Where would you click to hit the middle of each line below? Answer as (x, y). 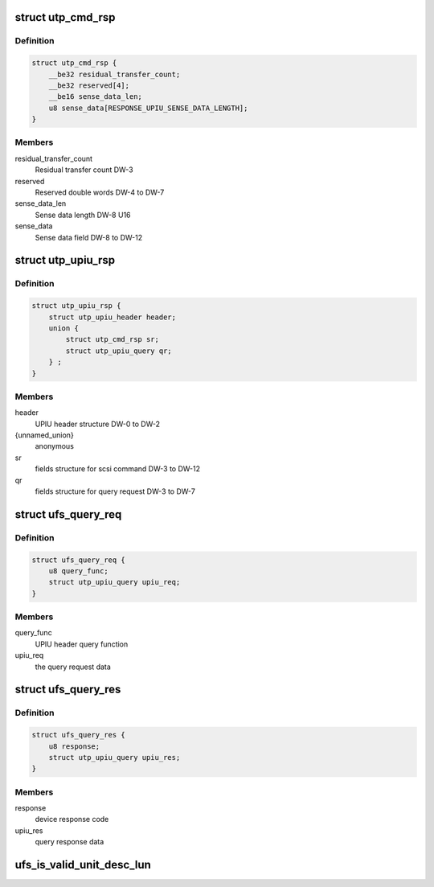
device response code (72, 819)
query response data (70, 842)
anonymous (54, 446)
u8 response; (74, 746)
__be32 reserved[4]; (89, 85)
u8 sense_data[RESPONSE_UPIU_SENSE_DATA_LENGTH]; (148, 108)
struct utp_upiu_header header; (113, 317)
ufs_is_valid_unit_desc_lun (83, 865)
